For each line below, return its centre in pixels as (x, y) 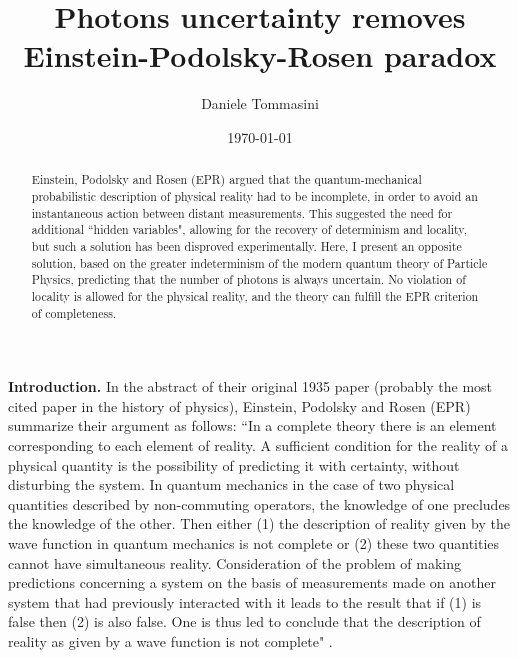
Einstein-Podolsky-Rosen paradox (260, 55)
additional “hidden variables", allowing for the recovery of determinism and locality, (249, 229)
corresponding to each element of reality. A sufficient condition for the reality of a (258, 444)
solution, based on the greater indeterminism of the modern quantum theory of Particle (259, 262)
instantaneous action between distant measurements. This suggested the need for (242, 212)
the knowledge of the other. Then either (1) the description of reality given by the (259, 523)
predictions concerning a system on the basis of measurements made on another (252, 582)
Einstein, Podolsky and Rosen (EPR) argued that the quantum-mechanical (226, 179)
